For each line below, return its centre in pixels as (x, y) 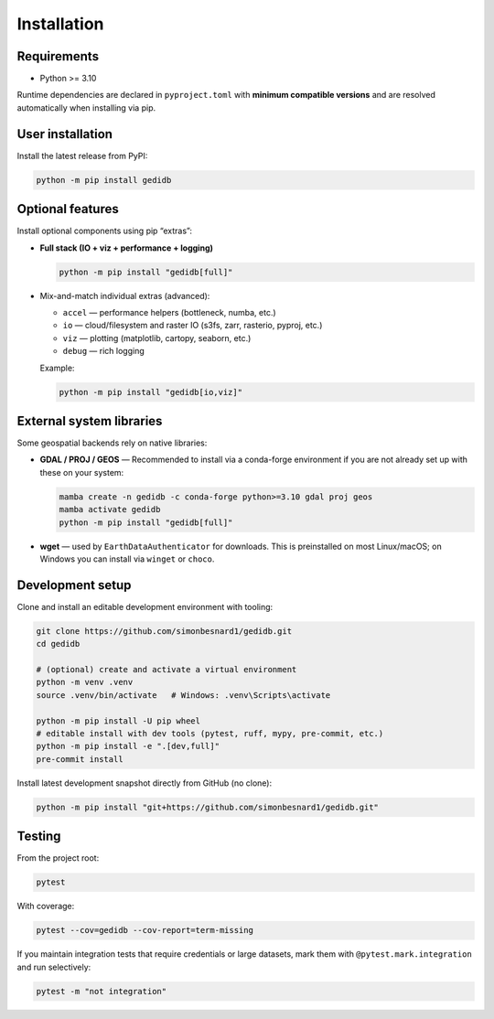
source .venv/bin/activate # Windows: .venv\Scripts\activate (183, 695)
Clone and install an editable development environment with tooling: (145, 606)
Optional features (68, 209)
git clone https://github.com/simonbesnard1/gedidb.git (164, 631)
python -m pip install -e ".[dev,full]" (128, 746)
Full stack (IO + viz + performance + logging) (127, 248)
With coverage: (46, 906)
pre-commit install (80, 759)
